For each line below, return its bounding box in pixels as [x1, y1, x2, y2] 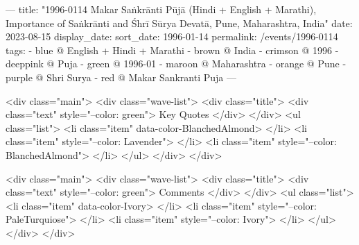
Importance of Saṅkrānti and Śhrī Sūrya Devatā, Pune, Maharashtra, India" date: [6, 15, 353, 30]
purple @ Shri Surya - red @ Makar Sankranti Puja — [6, 69, 237, 84]
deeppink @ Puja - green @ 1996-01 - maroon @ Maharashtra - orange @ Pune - [6, 56, 347, 71]
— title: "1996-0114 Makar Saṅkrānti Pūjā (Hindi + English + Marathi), [6, 2, 317, 16]
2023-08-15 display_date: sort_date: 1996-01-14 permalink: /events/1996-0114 [6, 29, 338, 44]
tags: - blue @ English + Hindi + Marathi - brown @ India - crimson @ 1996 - [6, 42, 339, 57]
